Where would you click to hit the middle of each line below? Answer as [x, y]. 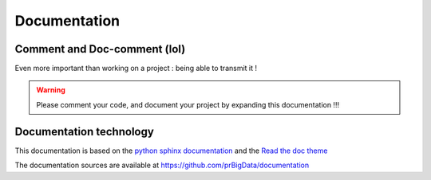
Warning [51, 90]
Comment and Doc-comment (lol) [100, 49]
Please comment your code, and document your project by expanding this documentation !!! [188, 104]
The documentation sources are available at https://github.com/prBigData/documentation [162, 165]
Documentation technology [85, 131]
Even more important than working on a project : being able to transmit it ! [136, 68]
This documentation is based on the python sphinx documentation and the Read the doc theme [171, 151]
